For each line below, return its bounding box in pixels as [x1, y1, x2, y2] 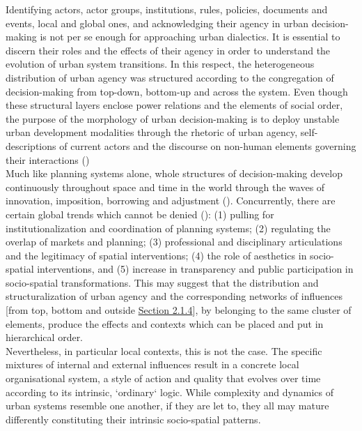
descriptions [6, 138, 56, 153]
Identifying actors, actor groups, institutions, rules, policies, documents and [6, 2, 328, 16]
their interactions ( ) [6, 152, 90, 167]
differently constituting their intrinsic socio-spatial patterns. [6, 411, 261, 426]
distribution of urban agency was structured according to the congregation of [6, 70, 334, 84]
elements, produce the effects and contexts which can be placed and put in [6, 316, 324, 331]
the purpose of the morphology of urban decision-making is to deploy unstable [6, 111, 340, 126]
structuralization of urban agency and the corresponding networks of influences [6, 289, 343, 303]
